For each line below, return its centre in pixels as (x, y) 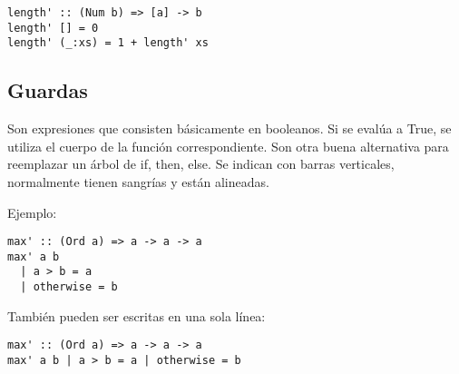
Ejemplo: (32, 212)
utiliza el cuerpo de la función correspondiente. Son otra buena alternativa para (228, 146)
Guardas (48, 90)
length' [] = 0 (53, 28)
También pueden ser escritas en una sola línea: (137, 315)
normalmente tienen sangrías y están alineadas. (138, 181)
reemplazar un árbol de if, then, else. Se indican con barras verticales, (201, 164)
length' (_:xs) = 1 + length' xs (108, 43)
